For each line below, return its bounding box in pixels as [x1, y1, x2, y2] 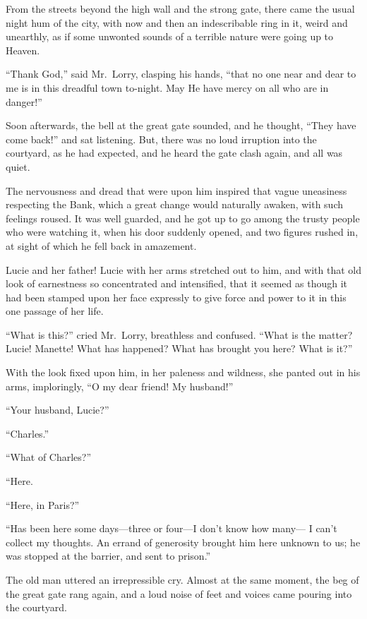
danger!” [6, 94, 42, 109]
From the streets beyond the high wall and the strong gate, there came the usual [6, 1, 355, 16]
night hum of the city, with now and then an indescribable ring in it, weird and [6, 15, 348, 30]
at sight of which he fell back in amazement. [6, 238, 197, 253]
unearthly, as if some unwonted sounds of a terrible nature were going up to [6, 29, 334, 44]
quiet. [6, 159, 30, 174]
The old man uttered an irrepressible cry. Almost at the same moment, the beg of [6, 572, 359, 587]
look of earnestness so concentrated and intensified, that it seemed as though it [6, 276, 347, 291]
